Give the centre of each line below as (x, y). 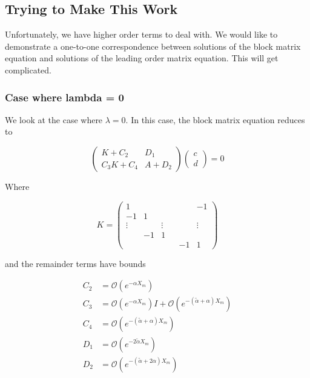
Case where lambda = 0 (65, 97)
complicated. (28, 69)
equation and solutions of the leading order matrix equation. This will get (142, 58)
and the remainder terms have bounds (75, 263)
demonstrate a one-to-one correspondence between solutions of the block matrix (153, 46)
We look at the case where (54, 119)
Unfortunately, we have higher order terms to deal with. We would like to (141, 34)
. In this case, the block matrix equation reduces (215, 119)
